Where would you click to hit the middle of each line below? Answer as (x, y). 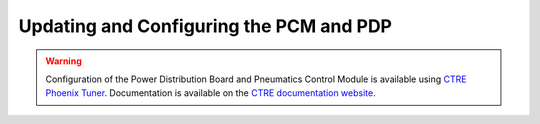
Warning (63, 61)
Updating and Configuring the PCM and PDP (205, 26)
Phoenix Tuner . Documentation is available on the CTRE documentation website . (210, 93)
